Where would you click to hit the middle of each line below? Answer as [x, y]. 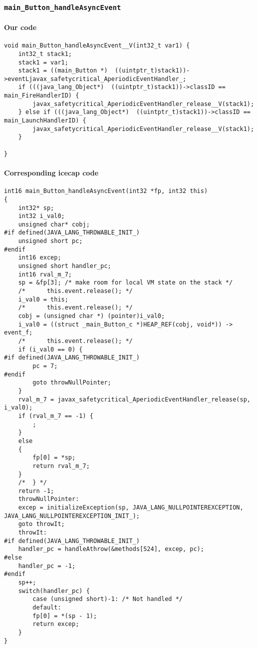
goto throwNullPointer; [72, 383]
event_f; [18, 333]
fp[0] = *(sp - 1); [65, 616]
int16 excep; [40, 258]
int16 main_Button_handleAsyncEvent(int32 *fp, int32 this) [106, 191]
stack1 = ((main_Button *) [63, 71]
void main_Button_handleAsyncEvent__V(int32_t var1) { [97, 46]
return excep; [56, 624]
